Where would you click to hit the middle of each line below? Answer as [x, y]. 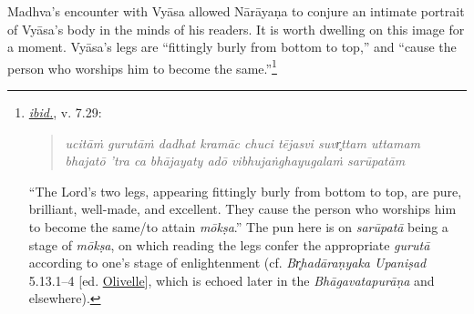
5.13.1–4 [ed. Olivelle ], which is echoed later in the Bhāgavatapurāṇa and [232, 280]
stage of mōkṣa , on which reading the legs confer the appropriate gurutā [229, 244]
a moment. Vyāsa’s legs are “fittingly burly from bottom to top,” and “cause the [232, 47]
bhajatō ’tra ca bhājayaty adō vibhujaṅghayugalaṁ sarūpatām [235, 161]
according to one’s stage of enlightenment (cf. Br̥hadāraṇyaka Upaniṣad [227, 263]
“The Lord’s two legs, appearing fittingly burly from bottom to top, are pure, [245, 191]
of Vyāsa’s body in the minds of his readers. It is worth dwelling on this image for [236, 29]
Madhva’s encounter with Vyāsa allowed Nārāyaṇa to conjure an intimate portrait [236, 11]
